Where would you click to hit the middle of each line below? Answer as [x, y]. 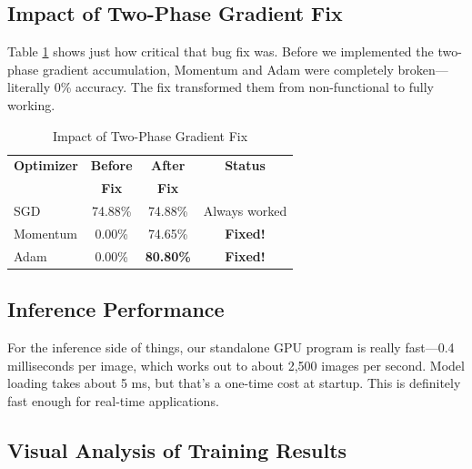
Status [245, 165]
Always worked [245, 211]
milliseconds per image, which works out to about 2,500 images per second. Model [236, 365]
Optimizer [46, 165]
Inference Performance [116, 309]
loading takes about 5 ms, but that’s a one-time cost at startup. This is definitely [234, 383]
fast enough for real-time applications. [113, 400]
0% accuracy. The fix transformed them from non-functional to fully [244, 87]
